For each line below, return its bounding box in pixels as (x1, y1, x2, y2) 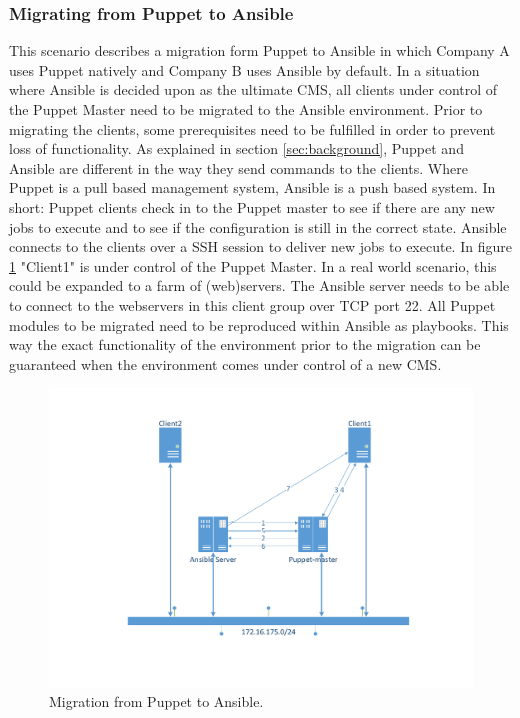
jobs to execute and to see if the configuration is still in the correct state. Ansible (9, 216, 507, 237)
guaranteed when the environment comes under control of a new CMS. (9, 353, 442, 374)
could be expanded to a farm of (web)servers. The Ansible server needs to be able (9, 275, 510, 296)
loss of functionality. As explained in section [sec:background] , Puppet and (9, 138, 464, 159)
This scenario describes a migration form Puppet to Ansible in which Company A (9, 40, 510, 61)
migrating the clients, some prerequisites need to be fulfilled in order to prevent (9, 118, 496, 139)
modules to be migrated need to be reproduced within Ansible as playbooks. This (9, 314, 509, 335)
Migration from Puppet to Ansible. (49, 691, 264, 712)
